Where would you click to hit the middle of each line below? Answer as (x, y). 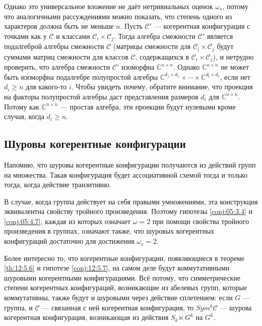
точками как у (25, 36)
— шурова (236, 307)
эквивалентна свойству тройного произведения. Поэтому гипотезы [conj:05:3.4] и (128, 211)
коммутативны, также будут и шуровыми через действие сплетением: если (118, 297)
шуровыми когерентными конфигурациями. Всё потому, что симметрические (122, 277)
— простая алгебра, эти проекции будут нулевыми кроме (148, 106)
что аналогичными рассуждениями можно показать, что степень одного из (118, 16)
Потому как (22, 106)
